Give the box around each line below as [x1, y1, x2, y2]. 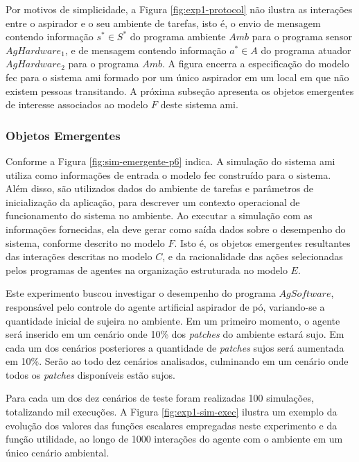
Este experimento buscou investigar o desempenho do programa [6, 286, 276, 300]
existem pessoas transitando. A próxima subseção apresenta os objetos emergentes [6, 83, 354, 98]
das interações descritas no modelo [6, 249, 152, 264]
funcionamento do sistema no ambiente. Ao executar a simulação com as [6, 208, 313, 223]
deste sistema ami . [160, 97, 238, 112]
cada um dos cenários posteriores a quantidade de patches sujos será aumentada [6, 340, 344, 354]
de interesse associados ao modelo [6, 97, 148, 112]
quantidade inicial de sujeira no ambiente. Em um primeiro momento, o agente [6, 313, 340, 327]
